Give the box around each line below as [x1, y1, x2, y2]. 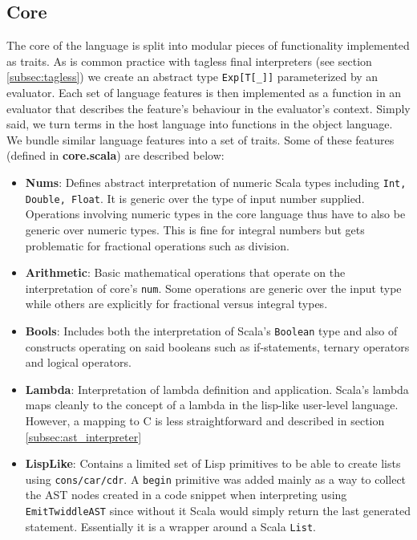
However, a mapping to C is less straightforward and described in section [25, 412, 385, 428]
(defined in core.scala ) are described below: [6, 147, 225, 164]
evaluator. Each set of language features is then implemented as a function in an [6, 84, 402, 101]
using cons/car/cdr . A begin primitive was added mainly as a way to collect [25, 470, 407, 487]
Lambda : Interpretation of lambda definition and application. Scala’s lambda [25, 380, 409, 397]
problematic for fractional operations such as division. [25, 237, 289, 254]
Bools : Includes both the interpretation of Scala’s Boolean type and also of [25, 322, 398, 339]
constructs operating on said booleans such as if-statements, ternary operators [25, 338, 410, 355]
